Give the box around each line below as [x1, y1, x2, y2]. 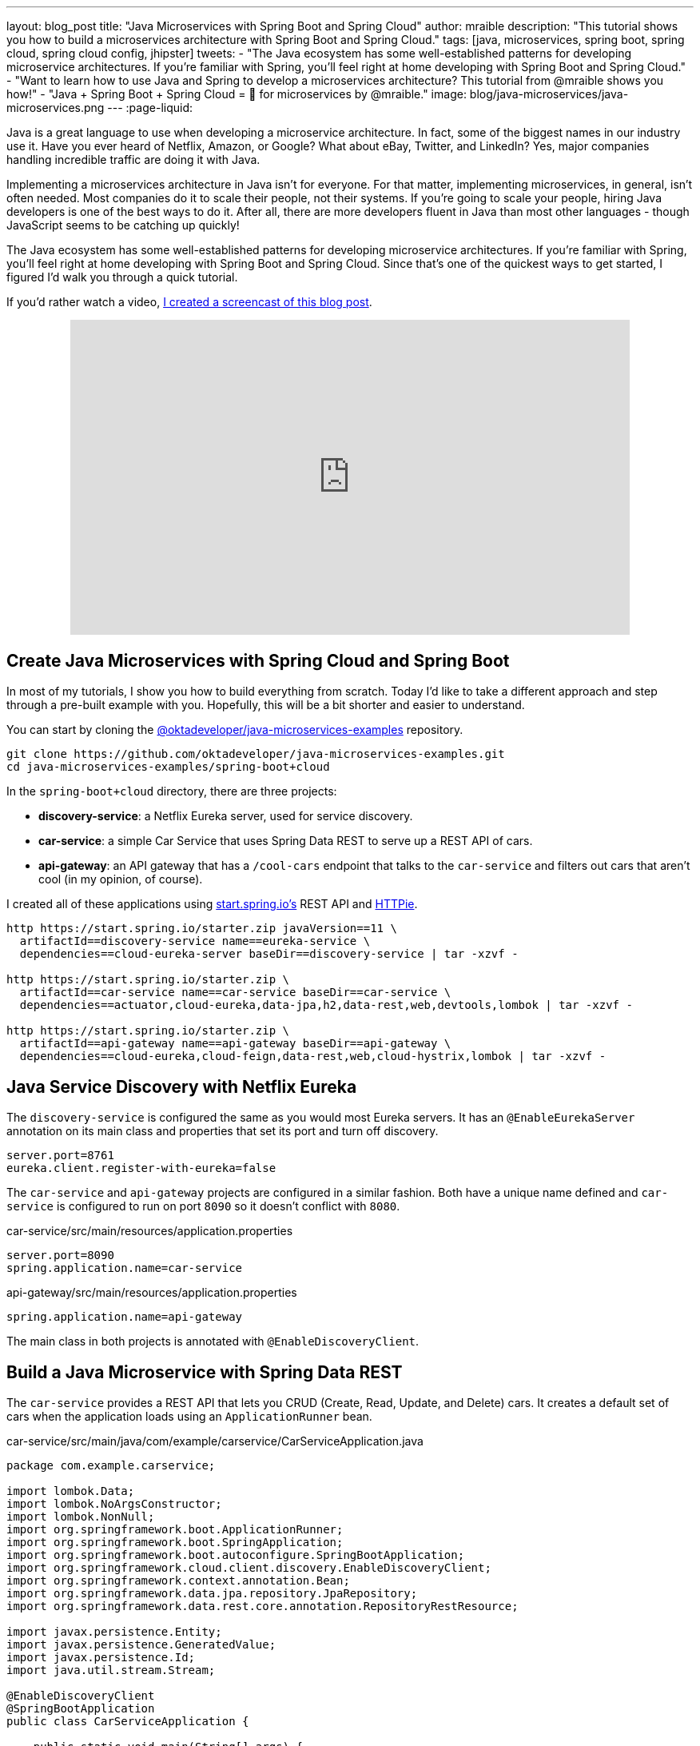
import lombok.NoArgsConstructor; [6, 1497, 222, 1511]
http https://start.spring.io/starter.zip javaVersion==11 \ [6, 922, 397, 935]
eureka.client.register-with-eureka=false [6, 1162, 276, 1175]
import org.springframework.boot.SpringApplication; [6, 1536, 344, 1549]
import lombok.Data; [6, 1485, 135, 1498]
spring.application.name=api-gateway [6, 1310, 243, 1324]
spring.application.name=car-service [6, 1262, 243, 1275]
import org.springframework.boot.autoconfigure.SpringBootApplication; [6, 1549, 465, 1562]
